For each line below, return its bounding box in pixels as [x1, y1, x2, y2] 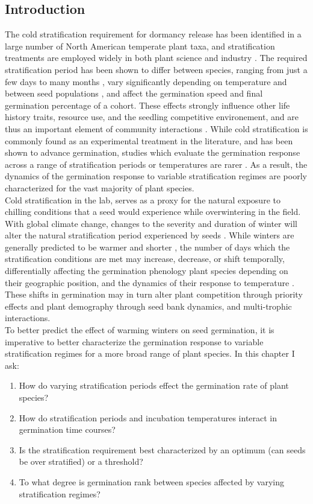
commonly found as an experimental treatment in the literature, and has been [5, 134, 293, 147]
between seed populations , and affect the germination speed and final [5, 87, 263, 100]
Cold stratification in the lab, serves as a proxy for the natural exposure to [5, 193, 280, 206]
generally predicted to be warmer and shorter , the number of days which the [5, 240, 290, 253]
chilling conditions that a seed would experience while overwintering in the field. [5, 205, 301, 218]
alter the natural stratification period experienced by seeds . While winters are [5, 229, 294, 241]
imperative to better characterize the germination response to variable [5, 335, 264, 348]
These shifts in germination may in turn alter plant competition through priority [5, 288, 303, 301]
